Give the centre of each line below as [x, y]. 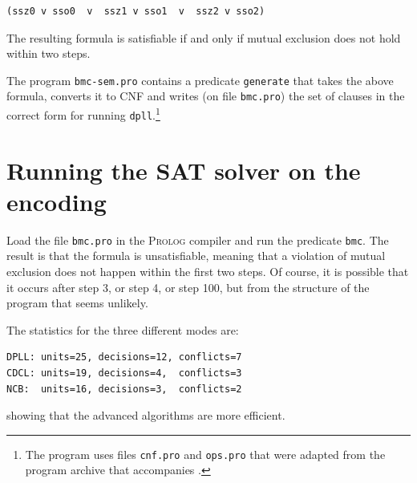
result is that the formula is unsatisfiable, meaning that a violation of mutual [196, 256]
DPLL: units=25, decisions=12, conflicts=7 [124, 357]
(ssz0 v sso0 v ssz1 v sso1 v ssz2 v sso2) [136, 11]
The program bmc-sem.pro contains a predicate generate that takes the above [200, 80]
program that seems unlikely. [77, 303]
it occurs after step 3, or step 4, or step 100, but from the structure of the [188, 287]
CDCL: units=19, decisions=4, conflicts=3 [124, 373]
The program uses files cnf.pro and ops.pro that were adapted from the [205, 454]
